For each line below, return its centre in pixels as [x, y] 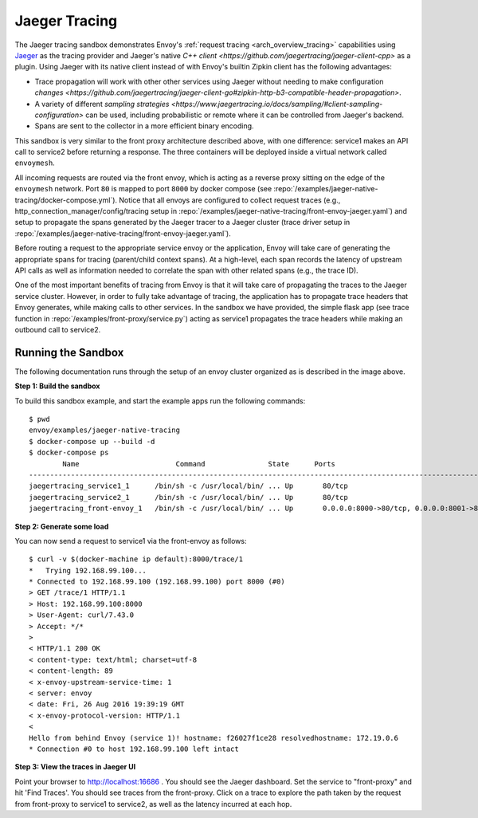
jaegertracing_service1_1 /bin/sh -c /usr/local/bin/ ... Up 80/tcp [188, 486]
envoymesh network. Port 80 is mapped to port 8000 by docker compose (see [143, 189]
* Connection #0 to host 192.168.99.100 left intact [134, 749]
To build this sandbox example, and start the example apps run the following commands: [160, 401]
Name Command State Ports [199, 464]
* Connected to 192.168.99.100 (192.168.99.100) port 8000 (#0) [157, 582]
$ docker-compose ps [69, 453]
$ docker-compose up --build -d [92, 441]
